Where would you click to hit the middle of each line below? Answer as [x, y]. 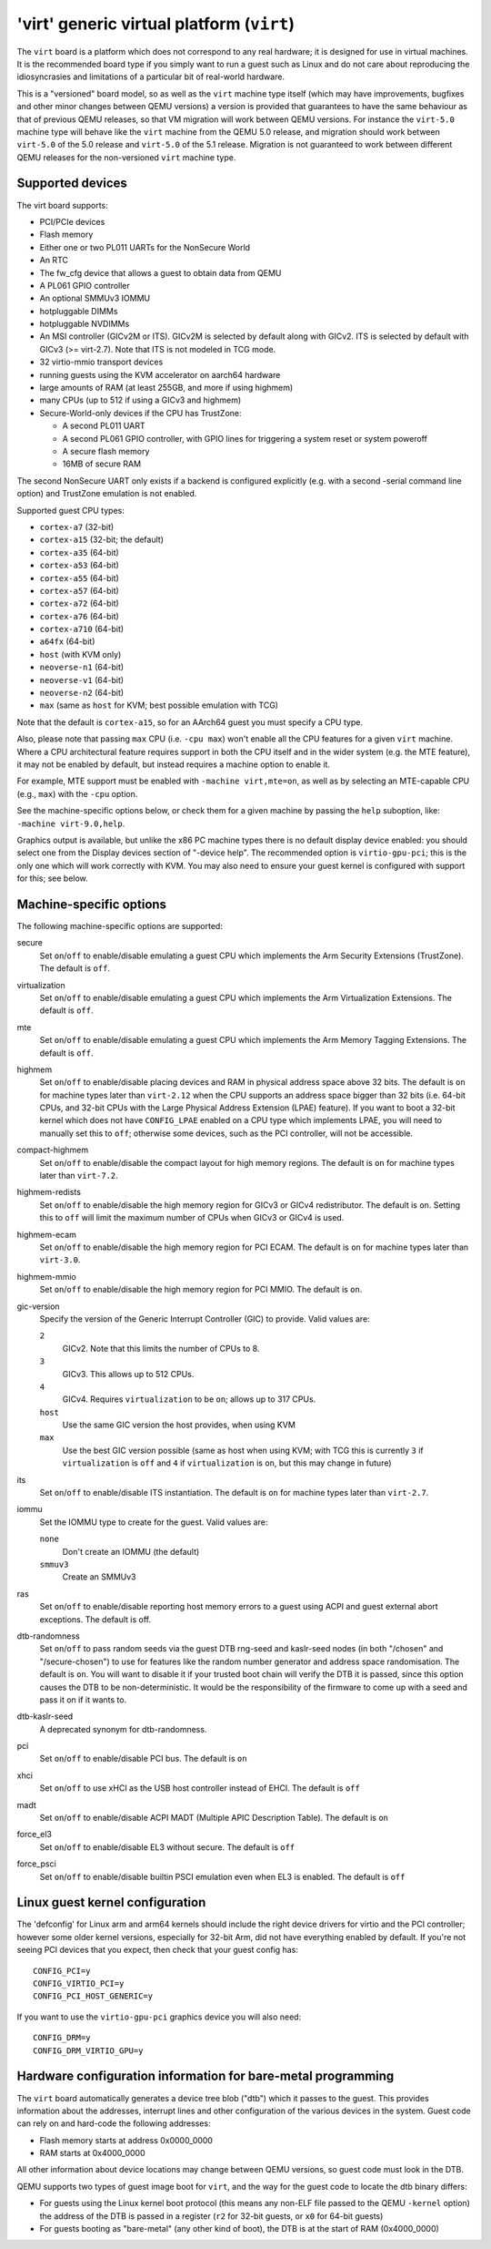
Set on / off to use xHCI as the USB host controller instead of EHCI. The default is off [200, 1788]
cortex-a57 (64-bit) [80, 590]
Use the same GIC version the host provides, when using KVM [179, 1425]
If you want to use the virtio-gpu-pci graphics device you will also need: [159, 2017]
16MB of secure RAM [101, 464]
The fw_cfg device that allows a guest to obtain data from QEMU [160, 272]
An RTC [54, 261]
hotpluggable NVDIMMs [85, 324]
